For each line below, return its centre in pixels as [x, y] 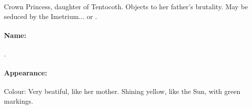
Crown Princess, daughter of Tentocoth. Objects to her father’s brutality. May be [126, 6]
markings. [19, 100]
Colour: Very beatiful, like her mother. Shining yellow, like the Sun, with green [122, 91]
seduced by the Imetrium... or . [51, 16]
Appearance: [26, 73]
